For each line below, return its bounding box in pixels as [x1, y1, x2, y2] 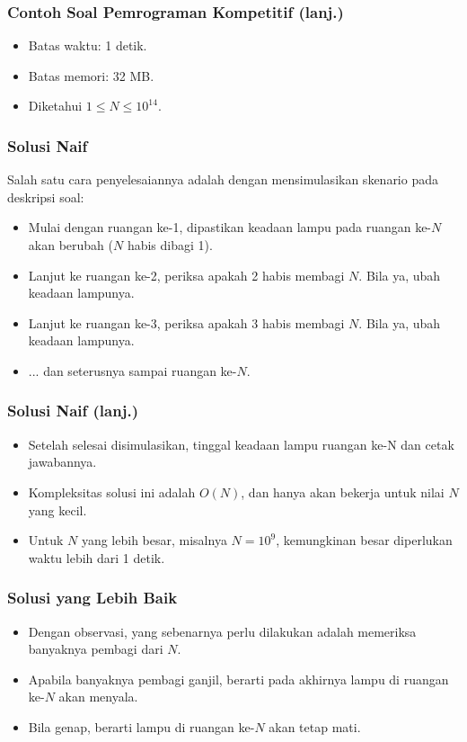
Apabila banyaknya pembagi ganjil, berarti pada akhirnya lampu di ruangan [28, 669, 449, 688]
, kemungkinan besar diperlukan [276, 531, 453, 550]
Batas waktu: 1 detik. [28, 36, 147, 55]
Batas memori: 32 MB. [28, 66, 154, 85]
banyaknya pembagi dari [28, 639, 163, 658]
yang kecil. [28, 500, 87, 519]
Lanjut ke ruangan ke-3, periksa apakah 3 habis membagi [28, 313, 345, 332]
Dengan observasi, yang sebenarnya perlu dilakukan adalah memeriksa [28, 621, 417, 640]
